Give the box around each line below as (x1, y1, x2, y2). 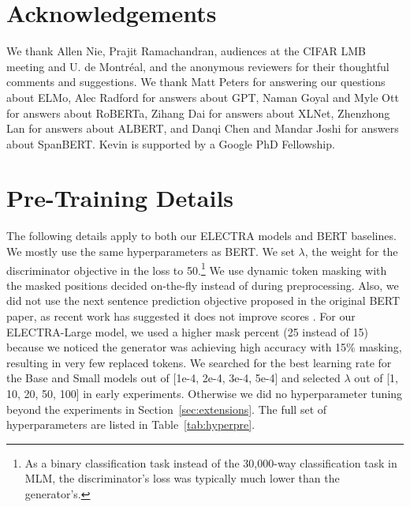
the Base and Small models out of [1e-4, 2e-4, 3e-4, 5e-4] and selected (6, 370, 341, 386)
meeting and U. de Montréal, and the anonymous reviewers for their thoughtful (6, 58, 389, 74)
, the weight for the (304, 243, 398, 259)
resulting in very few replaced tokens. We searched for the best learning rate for (6, 354, 392, 370)
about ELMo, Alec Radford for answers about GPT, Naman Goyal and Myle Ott (6, 88, 399, 105)
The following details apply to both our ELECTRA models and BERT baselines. (6, 227, 397, 244)
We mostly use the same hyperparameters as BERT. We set (6, 243, 295, 259)
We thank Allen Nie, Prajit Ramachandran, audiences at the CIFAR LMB (6, 43, 366, 59)
